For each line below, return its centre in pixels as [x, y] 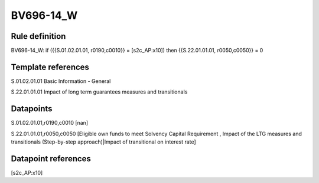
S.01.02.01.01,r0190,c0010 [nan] [50, 123]
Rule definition [38, 36]
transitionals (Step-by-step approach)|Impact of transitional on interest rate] [103, 142]
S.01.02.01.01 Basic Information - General [61, 81]
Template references [50, 67]
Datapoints [32, 109]
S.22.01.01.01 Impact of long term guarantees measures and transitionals [99, 92]
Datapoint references [51, 159]
